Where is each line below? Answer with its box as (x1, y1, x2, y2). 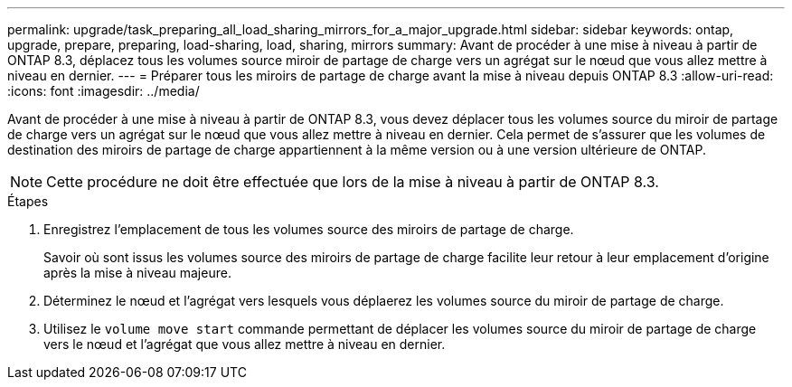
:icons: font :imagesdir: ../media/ (7, 83, 200, 99)
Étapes (7, 193, 49, 209)
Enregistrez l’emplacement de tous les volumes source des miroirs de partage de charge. (43, 222, 574, 237)
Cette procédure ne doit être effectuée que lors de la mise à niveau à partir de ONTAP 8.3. (46, 173, 659, 191)
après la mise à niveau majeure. (43, 265, 231, 280)
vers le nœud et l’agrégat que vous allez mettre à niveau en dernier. (43, 336, 446, 352)
